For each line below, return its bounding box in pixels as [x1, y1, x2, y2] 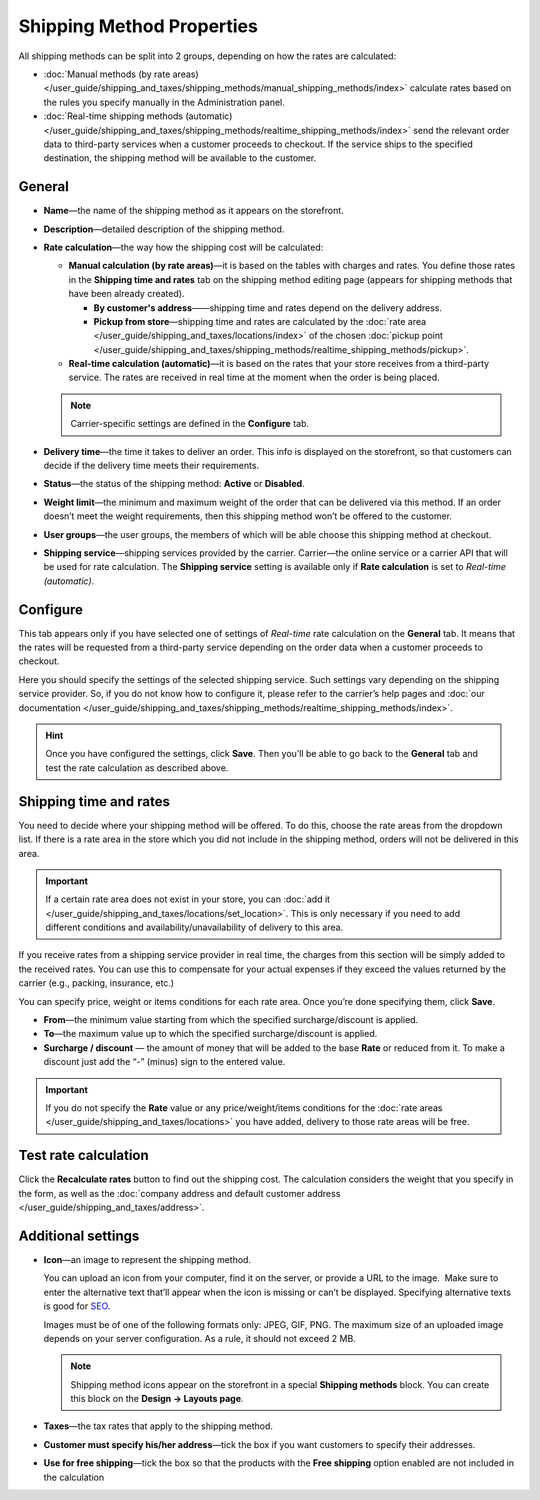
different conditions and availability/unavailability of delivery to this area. [45, 921, 344, 934]
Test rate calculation [18, 1147, 149, 1164]
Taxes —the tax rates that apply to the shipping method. [43, 1420, 274, 1432]
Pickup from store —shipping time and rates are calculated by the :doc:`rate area [93, 315, 427, 327]
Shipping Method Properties [18, 15, 259, 37]
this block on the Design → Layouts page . [70, 1393, 244, 1405]
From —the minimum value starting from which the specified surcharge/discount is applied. [43, 1014, 419, 1026]
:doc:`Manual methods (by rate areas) [43, 68, 199, 80]
